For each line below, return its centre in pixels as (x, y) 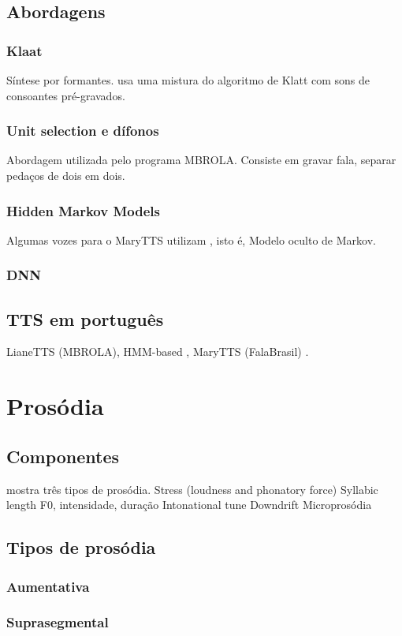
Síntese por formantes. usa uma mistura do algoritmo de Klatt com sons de (188, 80)
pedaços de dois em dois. (66, 175)
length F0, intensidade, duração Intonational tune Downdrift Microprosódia (189, 505)
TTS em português (85, 318)
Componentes (63, 456)
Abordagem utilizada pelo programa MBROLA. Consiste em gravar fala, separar (201, 160)
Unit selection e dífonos (83, 131)
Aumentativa (48, 586)
